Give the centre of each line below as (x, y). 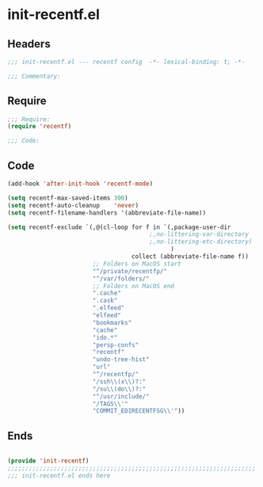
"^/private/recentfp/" (130, 271)
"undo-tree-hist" (121, 360)
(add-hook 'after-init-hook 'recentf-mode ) (80, 184)
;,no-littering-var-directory (199, 234)
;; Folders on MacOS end (133, 286)
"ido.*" (105, 337)
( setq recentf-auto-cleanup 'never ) (73, 205)
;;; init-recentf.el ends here (59, 476)
